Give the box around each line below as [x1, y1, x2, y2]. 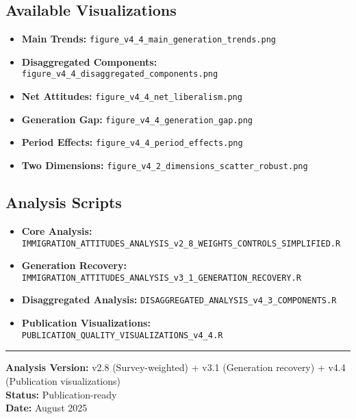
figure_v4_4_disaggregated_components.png [21, 69, 218, 79]
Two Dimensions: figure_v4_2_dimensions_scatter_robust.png [21, 158, 308, 173]
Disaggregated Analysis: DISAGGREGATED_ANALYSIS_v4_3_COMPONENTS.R [21, 292, 337, 307]
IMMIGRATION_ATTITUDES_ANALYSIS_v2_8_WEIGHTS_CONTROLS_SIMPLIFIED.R [21, 238, 341, 249]
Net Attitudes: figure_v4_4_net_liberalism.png [21, 89, 242, 103]
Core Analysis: [21, 223, 92, 238]
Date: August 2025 [5, 401, 88, 415]
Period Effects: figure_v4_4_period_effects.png [21, 135, 243, 149]
